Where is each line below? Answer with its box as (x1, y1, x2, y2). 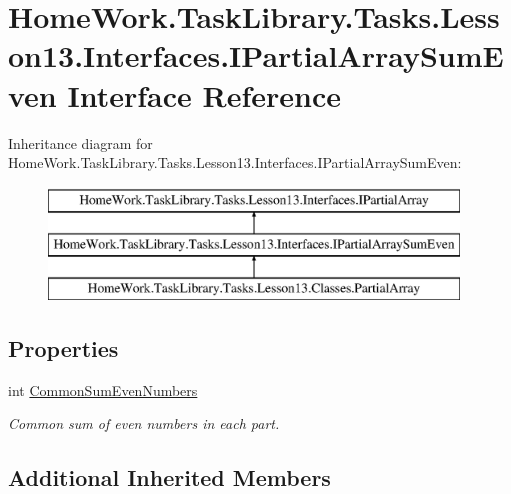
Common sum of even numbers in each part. (8, 413, 280, 434)
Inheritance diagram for (8, 132, 153, 153)
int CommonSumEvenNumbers (8, 379, 198, 400)
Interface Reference (67, 74, 341, 115)
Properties (8, 333, 119, 364)
